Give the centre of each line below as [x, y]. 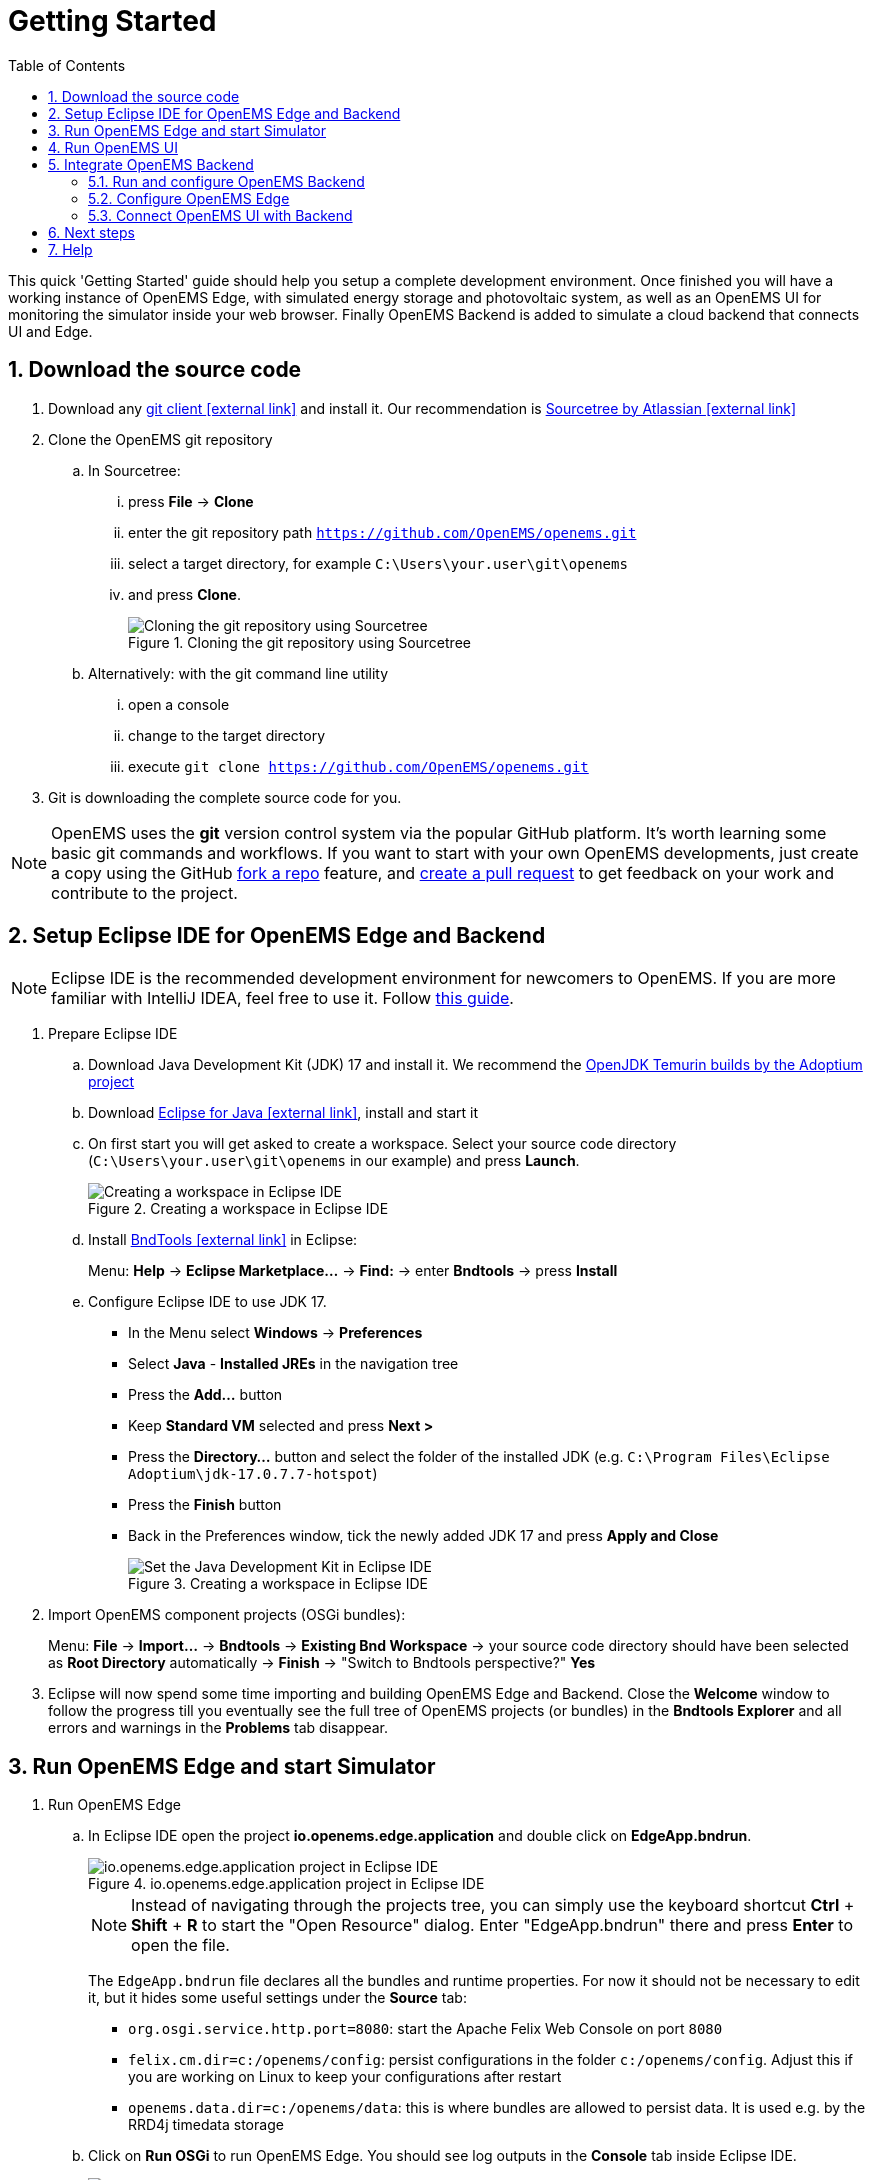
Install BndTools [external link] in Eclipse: [223, 1240]
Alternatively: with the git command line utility [238, 673]
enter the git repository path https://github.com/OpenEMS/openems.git [382, 532]
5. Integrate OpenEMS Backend [151, 164]
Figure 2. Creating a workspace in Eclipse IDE [238, 1209]
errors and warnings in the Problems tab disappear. [218, 1728]
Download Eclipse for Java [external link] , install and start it [283, 1113]
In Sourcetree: [134, 470]
